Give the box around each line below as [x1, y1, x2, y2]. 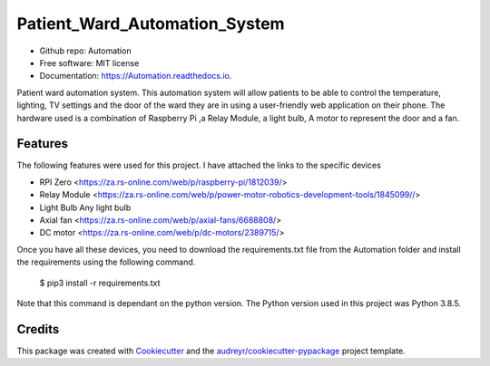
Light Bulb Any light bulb [39, 202, 132, 213]
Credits [16, 322, 60, 337]
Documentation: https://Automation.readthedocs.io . [39, 71, 232, 82]
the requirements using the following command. [16, 256, 196, 267]
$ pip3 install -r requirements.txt [39, 277, 161, 288]
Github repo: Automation [39, 45, 132, 56]
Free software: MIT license [39, 57, 140, 68]
